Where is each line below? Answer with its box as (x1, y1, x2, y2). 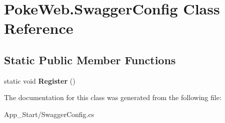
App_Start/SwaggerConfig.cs (4, 109, 94, 119)
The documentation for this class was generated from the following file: (4, 92, 221, 103)
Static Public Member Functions (4, 52, 176, 67)
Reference (4, 18, 73, 38)
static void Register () (4, 75, 75, 86)
